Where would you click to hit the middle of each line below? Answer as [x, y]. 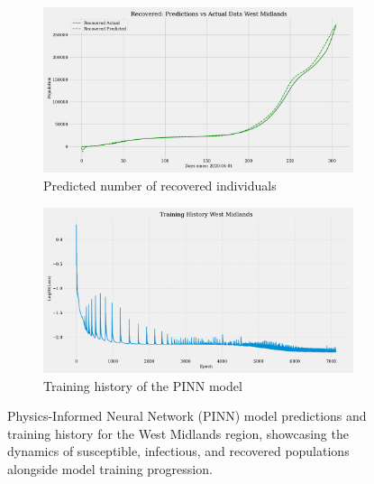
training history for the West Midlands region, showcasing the [178, 433]
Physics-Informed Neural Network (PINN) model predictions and [187, 416]
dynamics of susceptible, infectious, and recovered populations [178, 451]
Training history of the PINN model [143, 385]
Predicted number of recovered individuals [160, 186]
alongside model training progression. [110, 469]
